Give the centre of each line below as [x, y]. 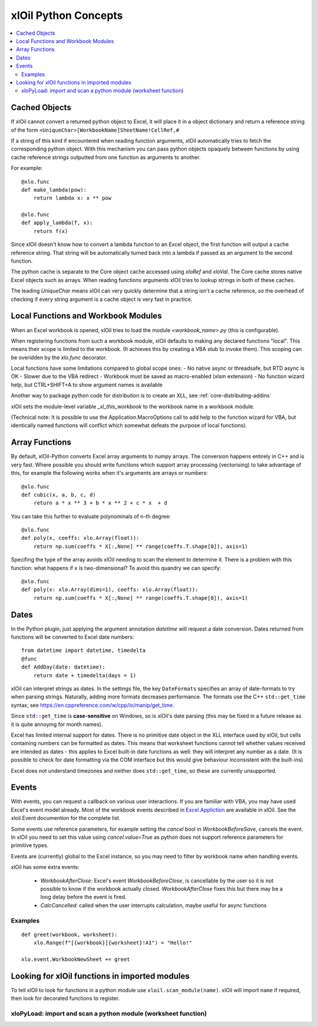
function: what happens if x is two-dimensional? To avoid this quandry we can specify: [116, 568]
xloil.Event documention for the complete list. [66, 818]
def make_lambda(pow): [54, 190]
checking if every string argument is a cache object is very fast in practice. [102, 299]
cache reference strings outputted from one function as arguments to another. [106, 157]
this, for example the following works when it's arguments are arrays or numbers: [110, 473]
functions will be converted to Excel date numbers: [72, 637]
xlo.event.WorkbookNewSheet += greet [76, 959]
